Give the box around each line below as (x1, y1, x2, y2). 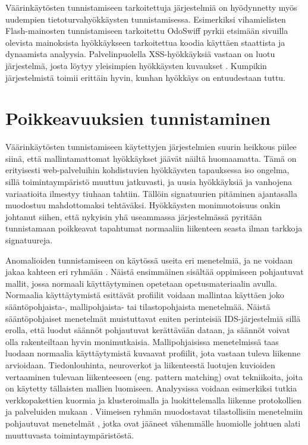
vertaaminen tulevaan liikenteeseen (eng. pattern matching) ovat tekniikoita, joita (5, 370, 303, 383)
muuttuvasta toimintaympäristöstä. (5, 428, 134, 441)
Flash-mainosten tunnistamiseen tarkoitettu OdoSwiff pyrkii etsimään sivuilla (5, 24, 288, 37)
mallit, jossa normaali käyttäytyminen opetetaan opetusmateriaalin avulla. (5, 277, 277, 289)
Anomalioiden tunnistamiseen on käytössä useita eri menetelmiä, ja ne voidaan (5, 253, 293, 266)
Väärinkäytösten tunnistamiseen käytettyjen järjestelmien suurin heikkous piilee (5, 140, 297, 153)
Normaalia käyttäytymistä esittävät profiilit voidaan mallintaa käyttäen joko (5, 289, 284, 301)
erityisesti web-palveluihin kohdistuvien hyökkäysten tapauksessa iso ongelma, (5, 164, 290, 176)
